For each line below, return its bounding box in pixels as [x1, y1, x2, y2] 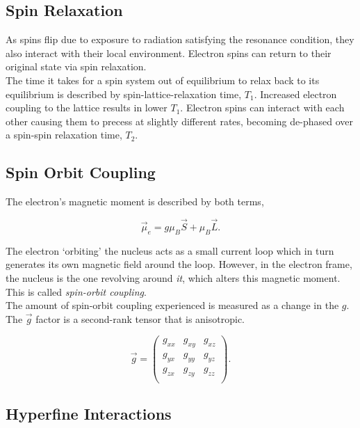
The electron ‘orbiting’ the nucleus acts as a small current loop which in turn [6, 243, 334, 257]
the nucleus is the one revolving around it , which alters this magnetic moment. [6, 270, 341, 285]
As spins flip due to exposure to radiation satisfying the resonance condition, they [6, 32, 354, 47]
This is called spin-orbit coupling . [6, 284, 147, 299]
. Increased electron [254, 86, 337, 101]
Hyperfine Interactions [6, 403, 172, 425]
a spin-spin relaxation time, [6, 127, 122, 142]
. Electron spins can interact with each [180, 100, 345, 115]
